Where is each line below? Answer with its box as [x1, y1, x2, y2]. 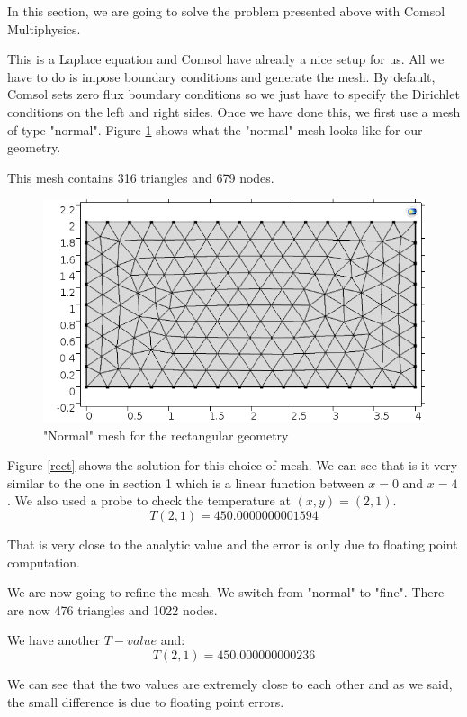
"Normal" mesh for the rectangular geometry [43, 425, 289, 444]
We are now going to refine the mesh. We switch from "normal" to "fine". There [7, 583, 445, 602]
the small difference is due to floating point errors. [7, 692, 284, 711]
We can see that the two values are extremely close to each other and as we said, [7, 674, 453, 693]
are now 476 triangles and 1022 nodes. [7, 600, 218, 619]
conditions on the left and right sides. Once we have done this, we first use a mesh [7, 102, 461, 121]
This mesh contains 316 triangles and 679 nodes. [7, 168, 274, 186]
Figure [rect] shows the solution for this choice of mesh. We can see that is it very [7, 456, 458, 475]
